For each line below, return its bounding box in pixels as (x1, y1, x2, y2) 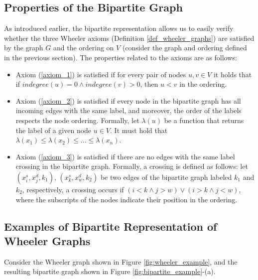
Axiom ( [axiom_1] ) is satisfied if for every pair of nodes (15, 69, 186, 79)
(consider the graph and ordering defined (122, 42, 247, 53)
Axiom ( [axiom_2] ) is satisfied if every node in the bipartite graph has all (15, 95, 241, 106)
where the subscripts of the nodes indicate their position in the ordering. (15, 194, 238, 204)
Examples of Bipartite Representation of (4, 218, 217, 234)
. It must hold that (110, 125, 168, 135)
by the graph (4, 42, 43, 53)
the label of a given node (15, 125, 92, 135)
